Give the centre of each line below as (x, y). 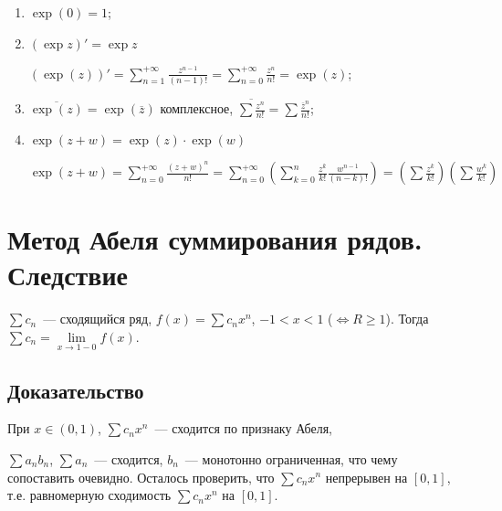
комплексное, (197, 108)
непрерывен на (366, 477)
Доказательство (76, 390)
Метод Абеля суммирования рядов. (215, 239)
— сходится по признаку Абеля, (243, 428)
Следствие (68, 275)
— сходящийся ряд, (98, 319)
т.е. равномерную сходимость (89, 495)
